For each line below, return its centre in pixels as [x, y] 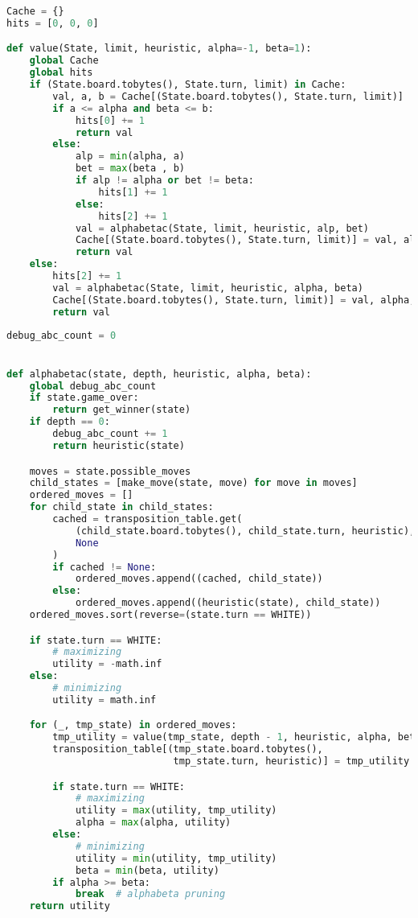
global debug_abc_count [93, 386]
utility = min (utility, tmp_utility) [176, 858]
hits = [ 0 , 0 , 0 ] [53, 23]
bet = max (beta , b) [130, 169]
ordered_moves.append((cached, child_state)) [199, 579]
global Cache [64, 61]
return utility [70, 906]
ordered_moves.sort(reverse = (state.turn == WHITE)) [170, 615]
